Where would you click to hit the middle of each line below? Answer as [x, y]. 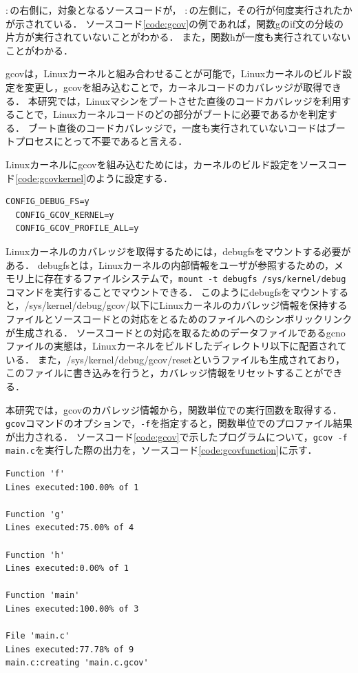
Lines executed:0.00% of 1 [67, 569]
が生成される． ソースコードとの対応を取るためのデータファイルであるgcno [176, 332]
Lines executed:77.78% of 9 [70, 649]
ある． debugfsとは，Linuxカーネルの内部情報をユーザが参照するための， [170, 264]
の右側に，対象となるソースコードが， [96, 10]
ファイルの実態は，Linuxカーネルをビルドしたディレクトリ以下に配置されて [176, 346]
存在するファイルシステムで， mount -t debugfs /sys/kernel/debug [195, 278]
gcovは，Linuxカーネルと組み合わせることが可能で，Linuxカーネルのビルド [174, 73]
